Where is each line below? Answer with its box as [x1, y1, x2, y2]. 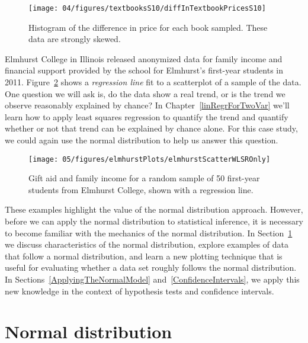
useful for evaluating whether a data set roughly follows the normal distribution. [5, 261, 297, 274]
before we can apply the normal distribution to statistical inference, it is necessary [5, 215, 303, 227]
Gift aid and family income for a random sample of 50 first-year [28, 172, 260, 184]
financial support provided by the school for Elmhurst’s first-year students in [5, 64, 284, 76]
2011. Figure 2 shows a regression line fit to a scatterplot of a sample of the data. [5, 76, 301, 88]
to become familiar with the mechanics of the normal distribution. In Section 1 [5, 226, 293, 239]
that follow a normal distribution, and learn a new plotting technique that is [5, 249, 283, 262]
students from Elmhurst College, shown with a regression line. [28, 183, 254, 195]
